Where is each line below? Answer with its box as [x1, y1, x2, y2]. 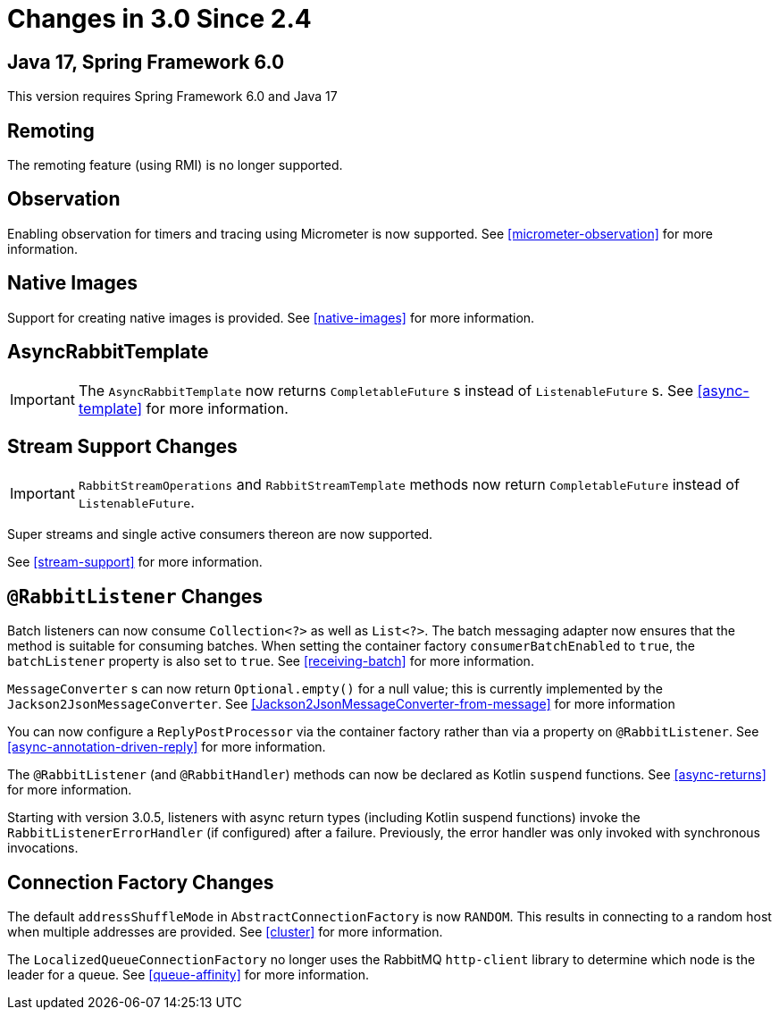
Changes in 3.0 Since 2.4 [7, 4, 312, 34]
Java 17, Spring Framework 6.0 [7, 50, 285, 73]
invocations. [7, 840, 79, 856]
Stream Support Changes [7, 434, 238, 458]
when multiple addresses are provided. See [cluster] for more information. [7, 924, 443, 940]
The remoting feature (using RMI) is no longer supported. [7, 157, 343, 173]
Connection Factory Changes [7, 870, 274, 894]
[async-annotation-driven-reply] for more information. [7, 739, 326, 755]
